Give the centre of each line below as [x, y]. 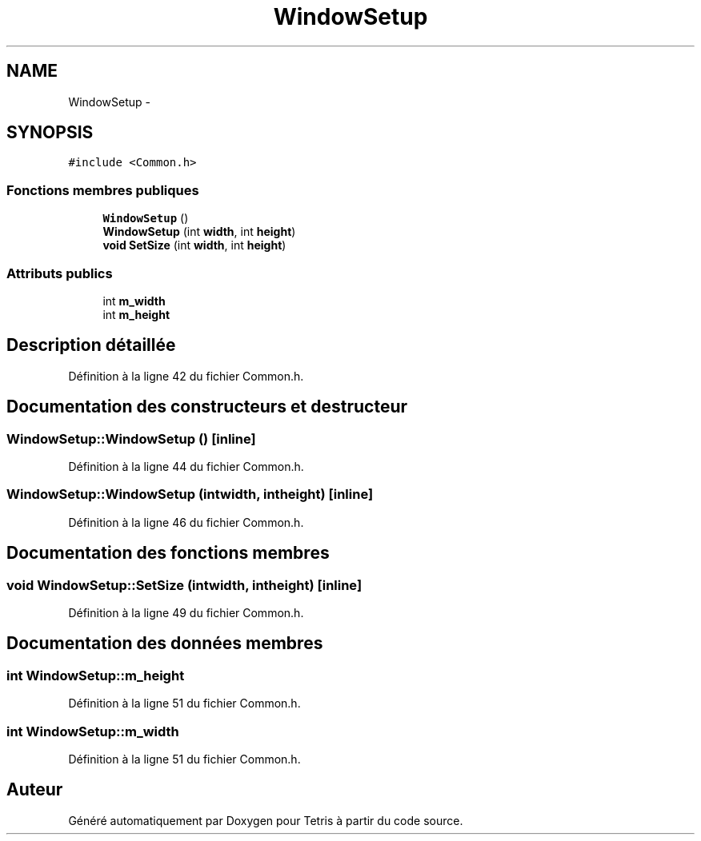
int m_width [134, 301]
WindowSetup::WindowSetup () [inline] [131, 438]
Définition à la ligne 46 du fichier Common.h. [186, 522]
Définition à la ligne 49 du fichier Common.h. [186, 612]
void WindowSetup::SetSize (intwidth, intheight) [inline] [184, 585]
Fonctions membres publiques [103, 190]
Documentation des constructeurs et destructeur [207, 407]
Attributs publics [60, 273]
